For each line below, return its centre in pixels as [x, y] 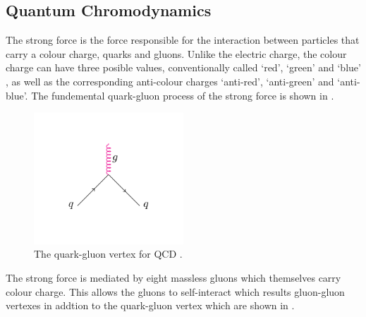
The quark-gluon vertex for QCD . [108, 254]
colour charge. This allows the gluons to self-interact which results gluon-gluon [175, 291]
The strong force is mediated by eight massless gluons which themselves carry [173, 278]
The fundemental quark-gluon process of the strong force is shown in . [183, 95]
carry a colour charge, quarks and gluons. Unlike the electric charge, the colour [176, 53]
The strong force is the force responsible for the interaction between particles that [183, 40]
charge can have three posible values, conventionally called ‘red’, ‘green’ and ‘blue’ [183, 67]
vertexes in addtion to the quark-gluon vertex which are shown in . [150, 305]
